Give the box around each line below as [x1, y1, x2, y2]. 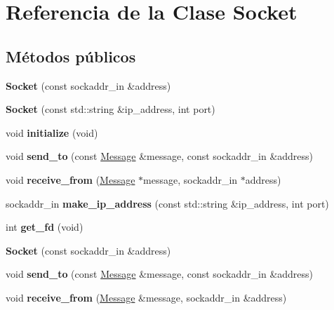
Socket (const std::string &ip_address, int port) [6, 102, 215, 116]
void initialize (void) [6, 125, 98, 140]
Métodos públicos [6, 45, 136, 67]
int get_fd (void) [6, 220, 83, 234]
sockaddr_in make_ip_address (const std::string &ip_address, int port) [6, 196, 329, 210]
